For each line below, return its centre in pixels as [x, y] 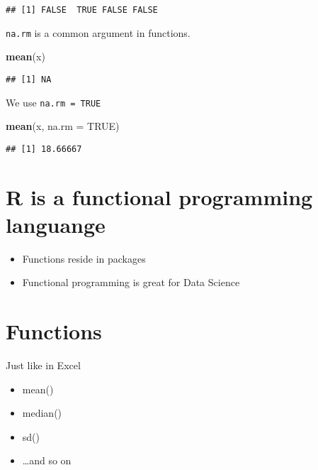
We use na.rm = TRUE [53, 102]
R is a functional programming [159, 196]
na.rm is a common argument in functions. [98, 32]
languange [56, 224]
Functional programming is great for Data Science [131, 282]
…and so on [47, 460]
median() [42, 413]
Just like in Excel [43, 365]
